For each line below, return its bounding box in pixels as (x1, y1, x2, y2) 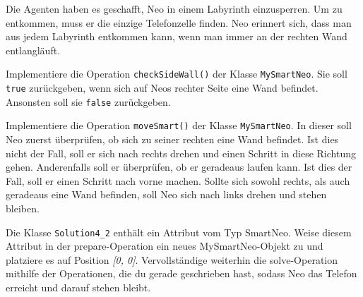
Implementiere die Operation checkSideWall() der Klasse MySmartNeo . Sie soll (6, 66, 347, 81)
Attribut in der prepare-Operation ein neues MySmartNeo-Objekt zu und (6, 238, 323, 253)
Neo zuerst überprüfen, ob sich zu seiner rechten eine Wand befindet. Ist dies (6, 132, 339, 146)
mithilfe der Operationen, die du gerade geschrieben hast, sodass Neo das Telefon (6, 266, 357, 281)
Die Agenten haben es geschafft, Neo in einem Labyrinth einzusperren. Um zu (6, 1, 343, 16)
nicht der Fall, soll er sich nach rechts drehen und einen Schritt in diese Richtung (6, 145, 356, 160)
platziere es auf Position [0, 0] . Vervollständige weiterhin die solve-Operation (6, 252, 338, 267)
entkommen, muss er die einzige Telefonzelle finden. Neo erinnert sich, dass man (6, 15, 352, 30)
